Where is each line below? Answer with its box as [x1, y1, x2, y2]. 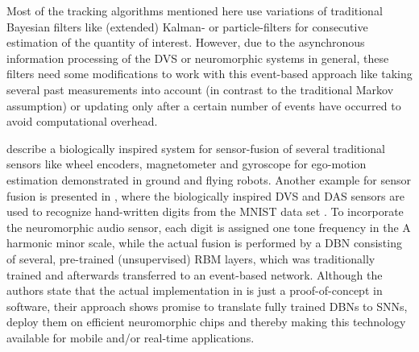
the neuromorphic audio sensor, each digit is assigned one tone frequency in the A [6, 218, 411, 235]
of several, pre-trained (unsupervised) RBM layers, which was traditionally [6, 250, 375, 267]
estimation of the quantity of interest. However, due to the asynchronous [6, 34, 365, 51]
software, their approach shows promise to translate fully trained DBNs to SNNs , [6, 297, 408, 314]
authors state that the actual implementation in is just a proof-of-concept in [6, 282, 383, 299]
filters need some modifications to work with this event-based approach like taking [6, 65, 413, 82]
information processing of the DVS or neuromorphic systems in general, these [6, 49, 389, 66]
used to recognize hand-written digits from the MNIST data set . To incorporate [6, 203, 404, 220]
